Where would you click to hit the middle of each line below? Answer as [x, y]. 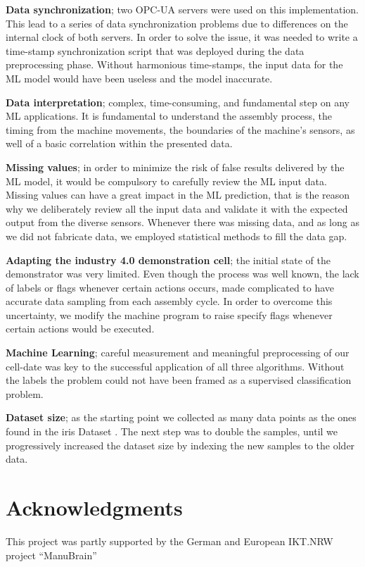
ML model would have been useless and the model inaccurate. [139, 78]
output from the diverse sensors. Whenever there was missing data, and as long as [182, 222]
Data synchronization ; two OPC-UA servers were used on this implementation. [182, 9]
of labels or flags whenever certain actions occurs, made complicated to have [170, 287]
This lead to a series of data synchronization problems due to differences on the [177, 23]
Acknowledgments [94, 507]
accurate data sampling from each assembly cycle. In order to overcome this [169, 301]
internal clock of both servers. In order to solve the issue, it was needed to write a [182, 37]
